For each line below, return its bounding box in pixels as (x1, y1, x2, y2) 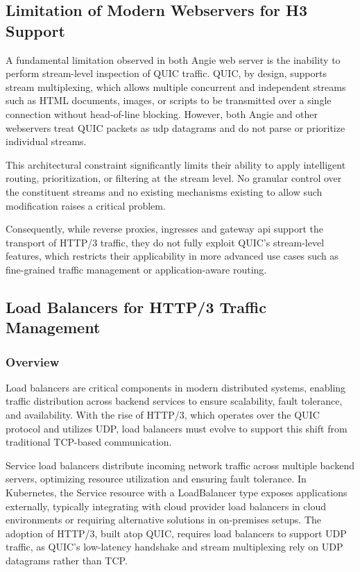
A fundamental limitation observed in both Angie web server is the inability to (6, 52, 341, 67)
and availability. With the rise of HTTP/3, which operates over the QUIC (6, 407, 320, 422)
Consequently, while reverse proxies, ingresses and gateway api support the (6, 221, 324, 236)
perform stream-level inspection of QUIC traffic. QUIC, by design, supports (6, 66, 327, 81)
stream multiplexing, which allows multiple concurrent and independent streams (6, 79, 346, 94)
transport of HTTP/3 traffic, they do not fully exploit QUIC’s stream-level (6, 235, 325, 249)
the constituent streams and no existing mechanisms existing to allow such (6, 184, 323, 199)
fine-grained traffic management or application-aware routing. (6, 262, 267, 276)
